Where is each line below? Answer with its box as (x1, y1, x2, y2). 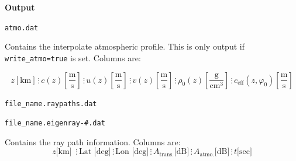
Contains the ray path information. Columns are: (5, 135, 181, 148)
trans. (159, 151, 174, 157)
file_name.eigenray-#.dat (5, 119, 105, 128)
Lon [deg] (115, 148, 149, 156)
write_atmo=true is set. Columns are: (5, 51, 141, 64)
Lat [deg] (78, 148, 111, 156)
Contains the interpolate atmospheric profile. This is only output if (5, 40, 245, 52)
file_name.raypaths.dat (5, 99, 97, 108)
